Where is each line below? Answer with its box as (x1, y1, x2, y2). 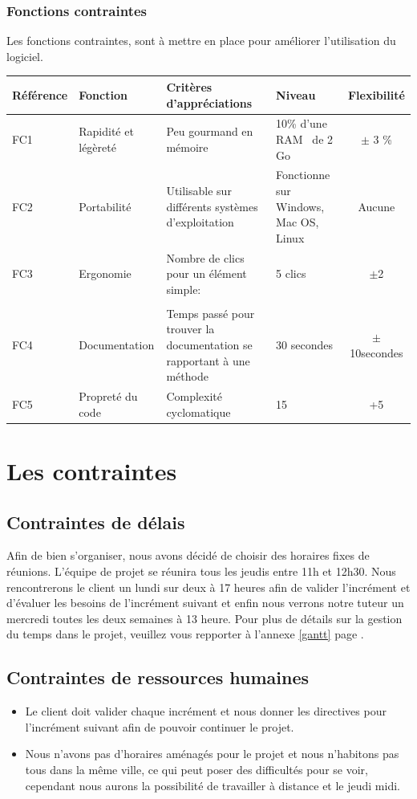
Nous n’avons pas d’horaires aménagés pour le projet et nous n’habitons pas (25, 745, 399, 762)
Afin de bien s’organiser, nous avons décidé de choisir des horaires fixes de (6, 547, 370, 564)
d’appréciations (166, 94, 253, 111)
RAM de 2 (276, 130, 334, 147)
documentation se (166, 336, 253, 353)
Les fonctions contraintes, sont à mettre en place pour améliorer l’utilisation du (6, 32, 396, 49)
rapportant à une (166, 352, 250, 369)
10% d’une (276, 115, 327, 132)
